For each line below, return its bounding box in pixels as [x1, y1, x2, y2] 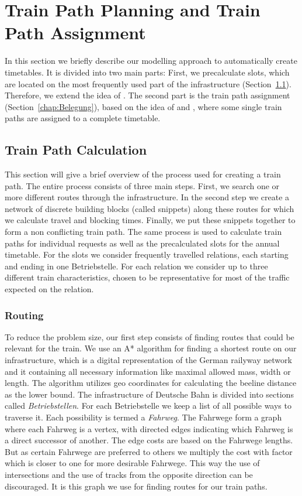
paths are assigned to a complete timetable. [5, 112, 161, 124]
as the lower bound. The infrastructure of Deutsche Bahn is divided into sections [5, 388, 294, 400]
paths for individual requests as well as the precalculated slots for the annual [5, 237, 280, 249]
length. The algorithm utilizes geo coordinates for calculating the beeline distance [5, 377, 297, 389]
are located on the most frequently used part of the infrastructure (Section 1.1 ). [5, 77, 291, 90]
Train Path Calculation [5, 141, 147, 159]
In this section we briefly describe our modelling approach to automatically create [5, 54, 297, 67]
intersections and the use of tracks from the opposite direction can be [5, 468, 253, 480]
